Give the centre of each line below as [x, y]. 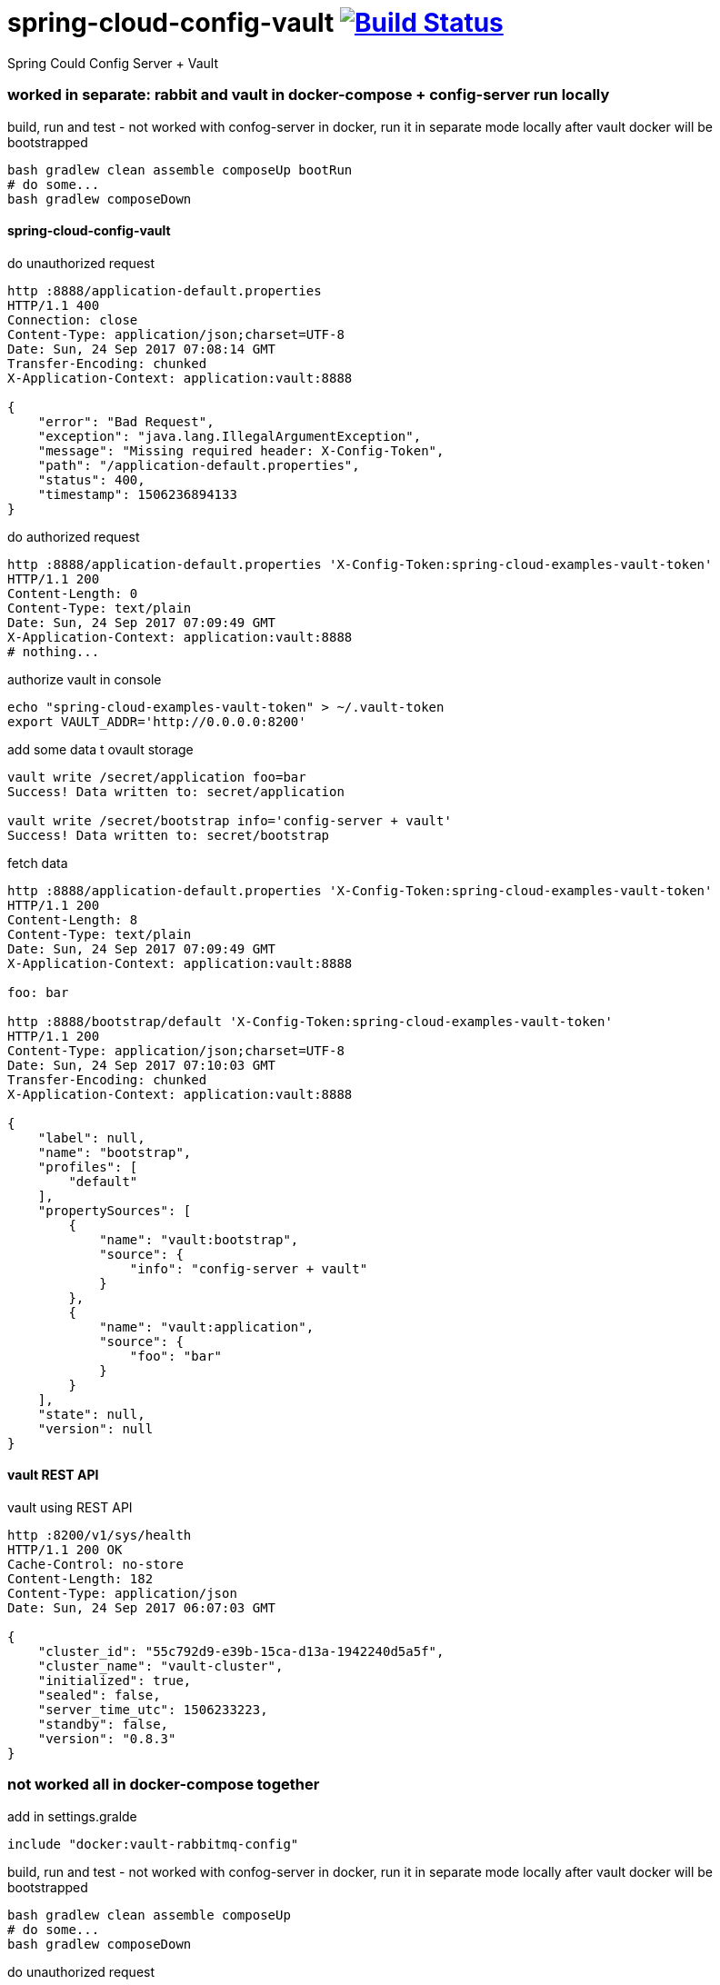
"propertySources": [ [115, 1210]
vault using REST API [70, 1507]
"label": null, [91, 1137]
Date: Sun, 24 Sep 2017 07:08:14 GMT [142, 349]
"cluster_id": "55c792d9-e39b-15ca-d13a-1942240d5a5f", [241, 1651]
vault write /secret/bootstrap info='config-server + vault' [230, 820]
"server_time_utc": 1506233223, [153, 1709]
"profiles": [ [88, 1167]
